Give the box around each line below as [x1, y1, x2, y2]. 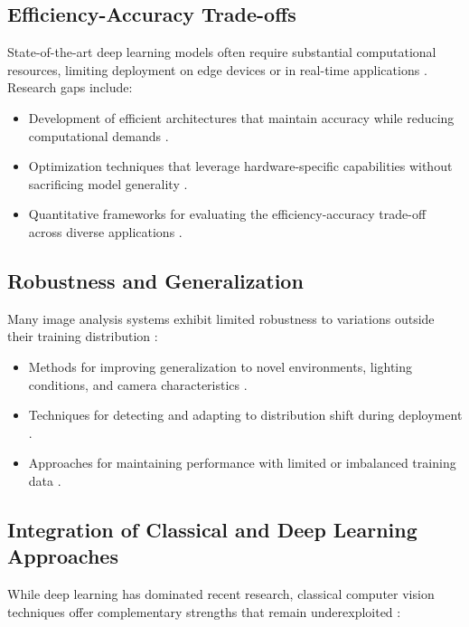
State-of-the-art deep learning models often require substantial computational [7, 43, 436, 62]
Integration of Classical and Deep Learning [7, 515, 417, 543]
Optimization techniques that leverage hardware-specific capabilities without [28, 157, 453, 176]
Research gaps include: [7, 78, 133, 97]
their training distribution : [7, 327, 158, 346]
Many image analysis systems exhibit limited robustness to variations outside [7, 309, 435, 328]
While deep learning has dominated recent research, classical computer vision [7, 584, 435, 603]
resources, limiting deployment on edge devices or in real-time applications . [7, 60, 427, 79]
